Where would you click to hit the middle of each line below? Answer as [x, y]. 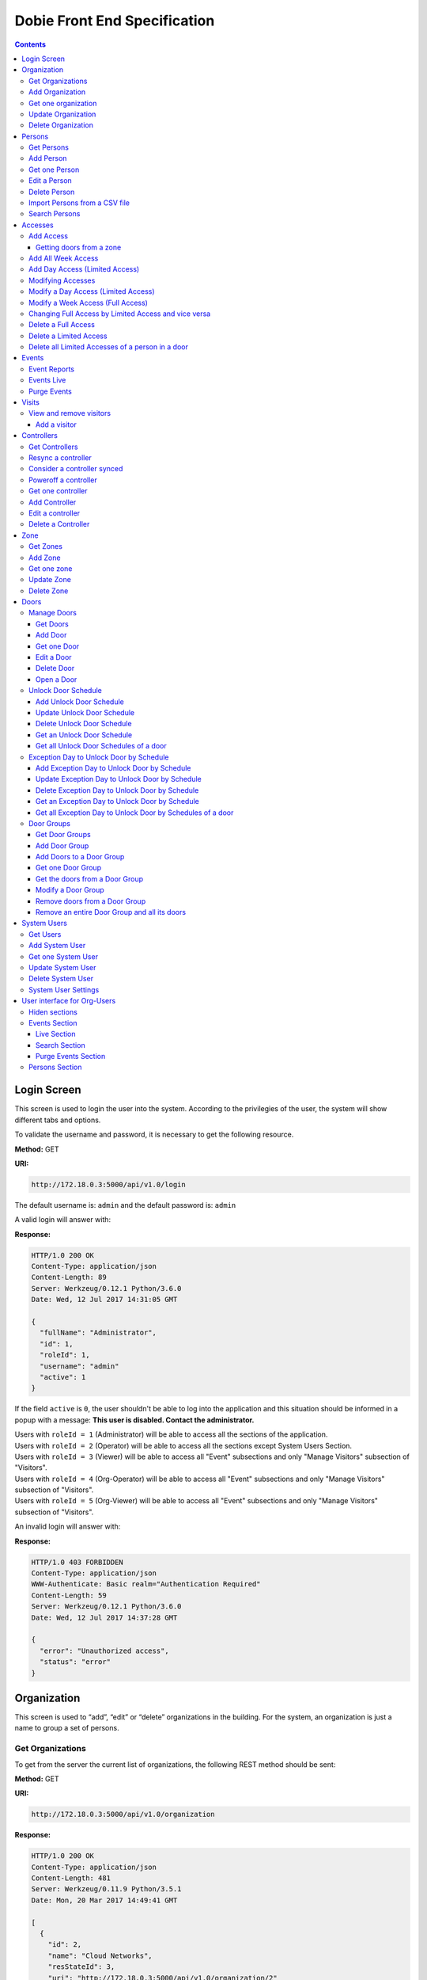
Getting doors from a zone [79, 247]
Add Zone [45, 558]
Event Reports [52, 369]
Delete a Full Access [62, 325]
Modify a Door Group [70, 890]
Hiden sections [53, 1012]
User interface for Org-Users [69, 1001]
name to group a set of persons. [67, 1728]
